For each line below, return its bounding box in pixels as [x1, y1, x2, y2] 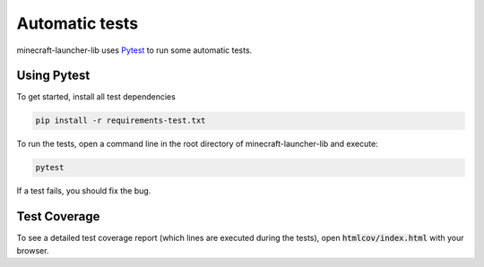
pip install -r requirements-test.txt [35, 116, 206, 125]
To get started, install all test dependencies [16, 91, 177, 102]
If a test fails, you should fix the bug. [16, 185, 151, 196]
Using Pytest [16, 68, 91, 83]
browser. [16, 245, 49, 255]
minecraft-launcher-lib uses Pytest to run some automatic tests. [16, 45, 253, 56]
